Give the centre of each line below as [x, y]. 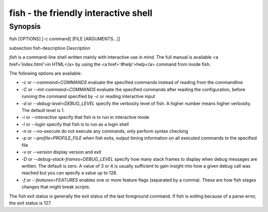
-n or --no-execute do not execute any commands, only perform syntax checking [105, 131]
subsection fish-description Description [50, 48]
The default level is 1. [43, 110]
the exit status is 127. [30, 203]
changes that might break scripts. [56, 187]
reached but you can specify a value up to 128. [69, 173]
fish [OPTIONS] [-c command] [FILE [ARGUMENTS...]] [65, 39]
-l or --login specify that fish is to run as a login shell [75, 124]
